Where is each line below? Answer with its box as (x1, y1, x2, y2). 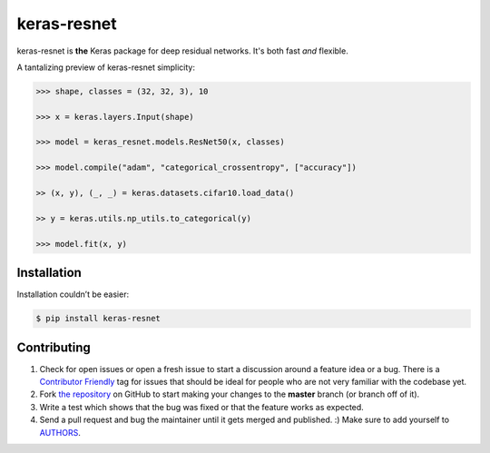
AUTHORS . (39, 427, 81, 438)
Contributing (16, 340, 91, 355)
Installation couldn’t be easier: (16, 289, 130, 300)
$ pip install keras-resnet (35, 313, 161, 324)
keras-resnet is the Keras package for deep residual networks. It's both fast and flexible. (16, 45, 348, 56)
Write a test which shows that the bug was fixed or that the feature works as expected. (39, 401, 365, 412)
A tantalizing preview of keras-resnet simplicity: (16, 62, 195, 73)
